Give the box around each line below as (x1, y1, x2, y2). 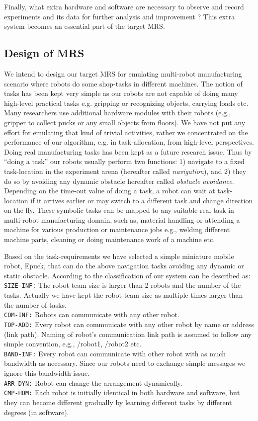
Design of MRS (4, 45, 85, 61)
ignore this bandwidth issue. (4, 368, 90, 378)
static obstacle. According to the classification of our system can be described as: (4, 270, 251, 280)
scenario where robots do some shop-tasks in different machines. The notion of (4, 78, 243, 88)
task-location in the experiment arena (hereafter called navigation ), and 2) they (4, 166, 247, 176)
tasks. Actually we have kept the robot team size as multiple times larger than (4, 290, 243, 300)
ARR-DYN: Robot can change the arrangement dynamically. (4, 377, 182, 388)
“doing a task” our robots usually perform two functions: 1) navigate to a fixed (4, 156, 245, 167)
